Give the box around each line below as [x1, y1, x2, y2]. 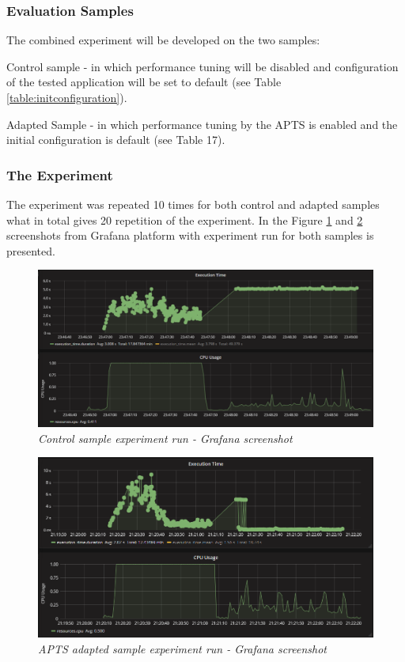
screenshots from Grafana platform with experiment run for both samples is [6, 227, 374, 244]
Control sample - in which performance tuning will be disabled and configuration [6, 58, 399, 74]
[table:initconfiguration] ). [6, 89, 127, 105]
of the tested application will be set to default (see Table [6, 74, 282, 90]
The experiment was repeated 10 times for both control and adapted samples [6, 196, 380, 212]
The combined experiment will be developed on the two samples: [6, 32, 320, 48]
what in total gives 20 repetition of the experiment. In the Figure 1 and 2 [6, 211, 363, 228]
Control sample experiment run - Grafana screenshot [38, 429, 293, 446]
